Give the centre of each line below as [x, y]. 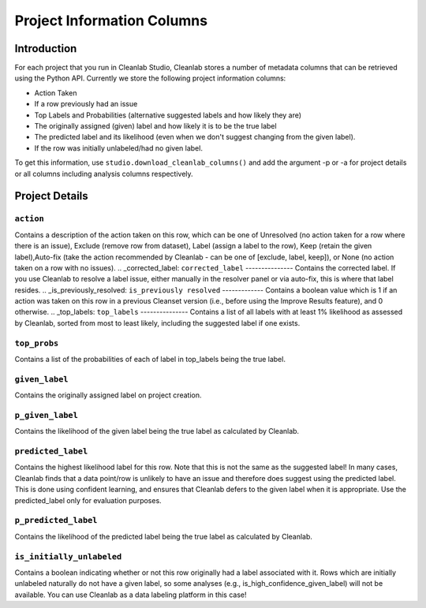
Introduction [46, 48]
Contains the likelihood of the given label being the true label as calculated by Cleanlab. [157, 431]
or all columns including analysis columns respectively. [104, 173]
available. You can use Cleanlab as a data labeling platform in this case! [131, 595]
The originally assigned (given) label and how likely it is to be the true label [155, 126]
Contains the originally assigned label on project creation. [108, 395]
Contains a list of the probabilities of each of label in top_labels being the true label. [150, 359]
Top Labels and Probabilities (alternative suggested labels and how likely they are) [168, 115]
